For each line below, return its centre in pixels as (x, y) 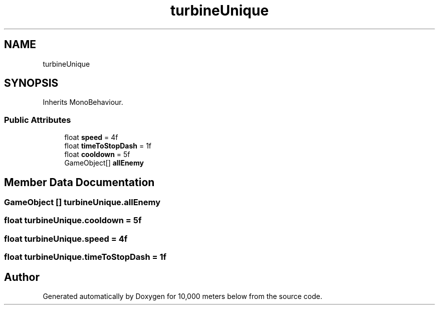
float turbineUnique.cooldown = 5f (73, 220)
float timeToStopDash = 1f (108, 146)
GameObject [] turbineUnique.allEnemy (82, 202)
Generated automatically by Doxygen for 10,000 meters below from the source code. (182, 296)
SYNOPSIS (31, 83)
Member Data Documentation (79, 182)
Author (22, 277)
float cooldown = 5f (97, 154)
